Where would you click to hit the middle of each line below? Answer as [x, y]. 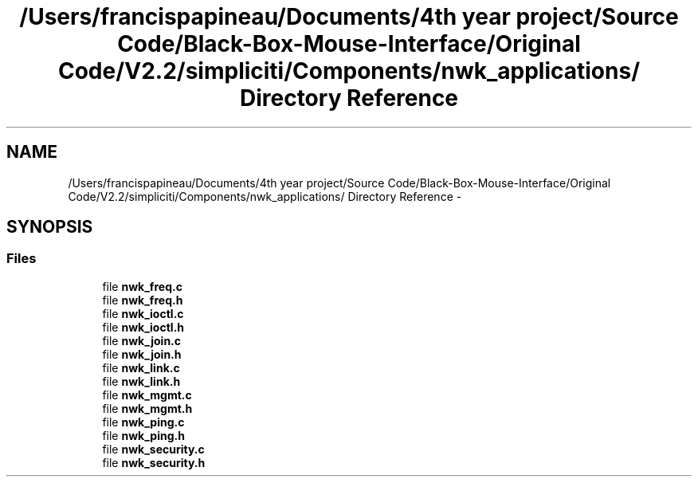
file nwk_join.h [142, 354]
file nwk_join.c [142, 340]
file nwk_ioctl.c [143, 313]
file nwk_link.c [141, 367]
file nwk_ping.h [143, 435]
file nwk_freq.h [143, 300]
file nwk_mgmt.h [147, 408]
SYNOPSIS [50, 227]
